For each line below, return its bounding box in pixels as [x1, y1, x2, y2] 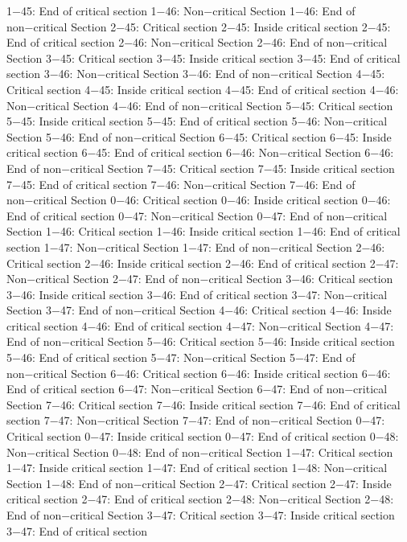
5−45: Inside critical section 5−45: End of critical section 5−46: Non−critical [6, 113, 388, 129]
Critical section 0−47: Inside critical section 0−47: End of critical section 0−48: [6, 428, 399, 445]
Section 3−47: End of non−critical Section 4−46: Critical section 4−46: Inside [6, 302, 392, 318]
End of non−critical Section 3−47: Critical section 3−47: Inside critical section [6, 507, 395, 523]
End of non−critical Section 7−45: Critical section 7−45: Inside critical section [6, 159, 395, 176]
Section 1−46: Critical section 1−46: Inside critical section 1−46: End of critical [6, 223, 401, 240]
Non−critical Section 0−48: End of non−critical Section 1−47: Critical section [6, 443, 393, 460]
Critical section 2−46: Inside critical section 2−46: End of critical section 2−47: [6, 254, 399, 271]
